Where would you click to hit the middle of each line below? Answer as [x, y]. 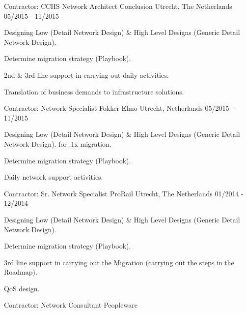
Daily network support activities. [54, 177]
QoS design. [22, 288]
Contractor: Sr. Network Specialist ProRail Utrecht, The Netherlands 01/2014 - [124, 193]
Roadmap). [21, 272]
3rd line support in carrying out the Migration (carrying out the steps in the [119, 262]
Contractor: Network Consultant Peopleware [71, 305]
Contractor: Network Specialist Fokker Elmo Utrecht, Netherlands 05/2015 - [119, 108]
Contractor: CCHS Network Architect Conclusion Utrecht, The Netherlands [118, 6]
